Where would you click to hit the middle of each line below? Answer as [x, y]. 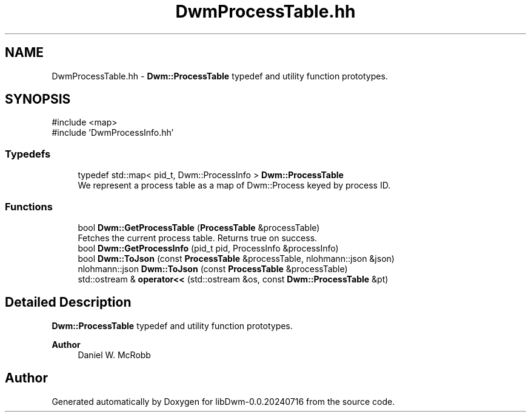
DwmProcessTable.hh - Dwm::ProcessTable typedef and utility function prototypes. [220, 76]
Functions [29, 206]
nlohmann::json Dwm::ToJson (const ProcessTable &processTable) [213, 269]
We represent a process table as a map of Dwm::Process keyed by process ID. [234, 185]
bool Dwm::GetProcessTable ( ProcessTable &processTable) [199, 227]
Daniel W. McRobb [114, 355]
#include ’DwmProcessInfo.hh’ [113, 133]
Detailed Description [68, 302]
